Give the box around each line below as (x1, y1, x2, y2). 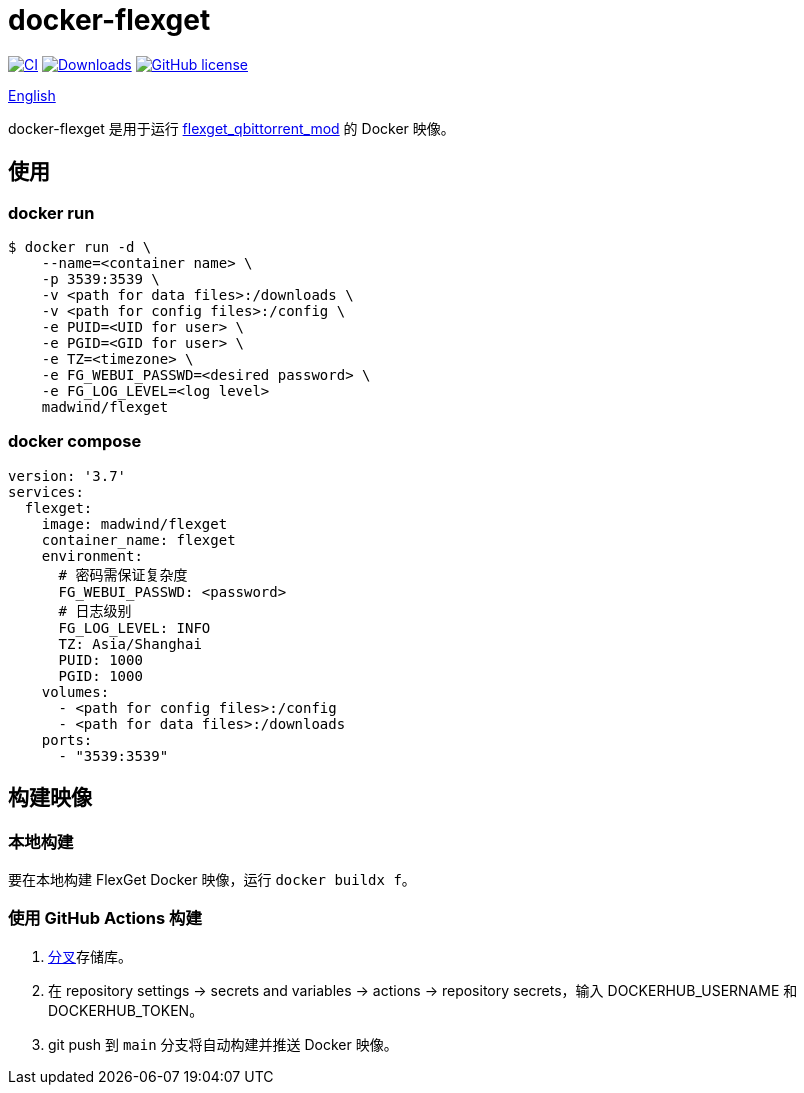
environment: (41, 547, 143, 564)
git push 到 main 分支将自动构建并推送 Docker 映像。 (48, 1035, 398, 1053)
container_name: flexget (41, 531, 236, 548)
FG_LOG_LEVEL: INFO (58, 619, 211, 636)
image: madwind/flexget (41, 515, 228, 532)
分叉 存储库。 (48, 947, 132, 965)
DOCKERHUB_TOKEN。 (48, 1001, 204, 1019)
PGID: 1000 (58, 667, 143, 684)
